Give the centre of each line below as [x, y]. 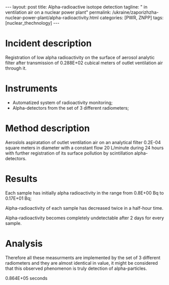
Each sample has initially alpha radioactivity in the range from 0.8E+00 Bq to [84, 193]
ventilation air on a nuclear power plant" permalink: [58, 12]
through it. [16, 68]
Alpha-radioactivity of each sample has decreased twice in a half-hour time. [84, 208]
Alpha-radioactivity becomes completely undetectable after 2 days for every [85, 218]
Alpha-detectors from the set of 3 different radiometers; [71, 108]
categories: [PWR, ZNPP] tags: [132, 18]
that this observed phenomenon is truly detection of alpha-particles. [76, 268]
